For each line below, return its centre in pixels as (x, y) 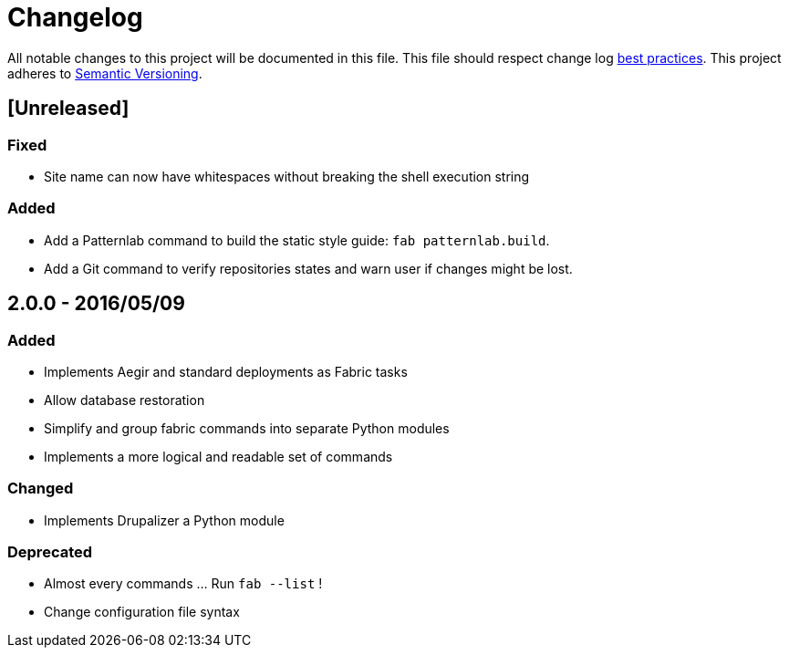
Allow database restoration (125, 400)
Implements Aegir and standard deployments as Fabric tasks (226, 371)
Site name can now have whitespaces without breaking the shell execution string (287, 176)
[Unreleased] (68, 109)
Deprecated (50, 552)
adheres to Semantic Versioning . (105, 73)
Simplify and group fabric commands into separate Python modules (247, 428)
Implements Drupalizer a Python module (164, 520)
